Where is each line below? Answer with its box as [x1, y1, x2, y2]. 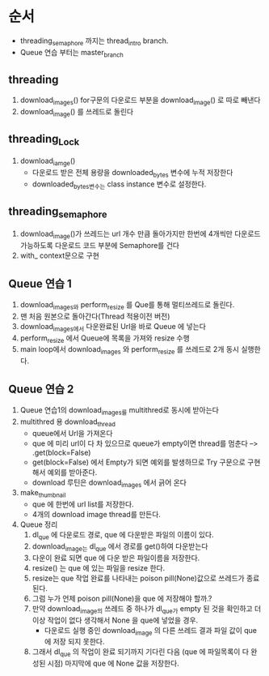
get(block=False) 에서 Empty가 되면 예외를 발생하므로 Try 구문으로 [32, 457, 246, 467]
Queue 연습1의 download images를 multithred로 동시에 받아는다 [19, 404, 220, 417]
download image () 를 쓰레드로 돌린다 [19, 107, 134, 118]
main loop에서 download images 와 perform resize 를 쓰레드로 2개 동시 [19, 344, 240, 357]
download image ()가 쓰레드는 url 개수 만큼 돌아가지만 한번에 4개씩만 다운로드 [19, 229, 261, 241]
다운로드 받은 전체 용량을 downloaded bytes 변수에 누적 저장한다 [32, 167, 233, 179]
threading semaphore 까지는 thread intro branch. [19, 36, 169, 47]
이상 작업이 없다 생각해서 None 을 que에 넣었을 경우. [32, 615, 199, 625]
